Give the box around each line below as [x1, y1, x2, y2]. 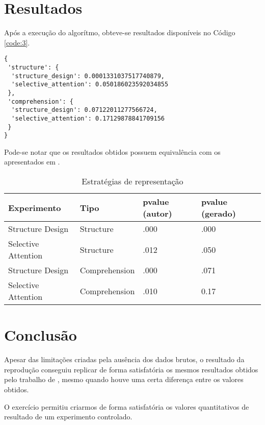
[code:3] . [4, 37, 30, 48]
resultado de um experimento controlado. [4, 411, 132, 422]
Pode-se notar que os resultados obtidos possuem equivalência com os [4, 146, 221, 157]
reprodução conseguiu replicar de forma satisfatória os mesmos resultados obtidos [4, 364, 258, 374]
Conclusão [4, 324, 77, 345]
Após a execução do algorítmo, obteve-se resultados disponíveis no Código [4, 27, 235, 38]
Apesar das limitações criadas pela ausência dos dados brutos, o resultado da [4, 354, 245, 365]
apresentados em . [4, 156, 60, 167]
